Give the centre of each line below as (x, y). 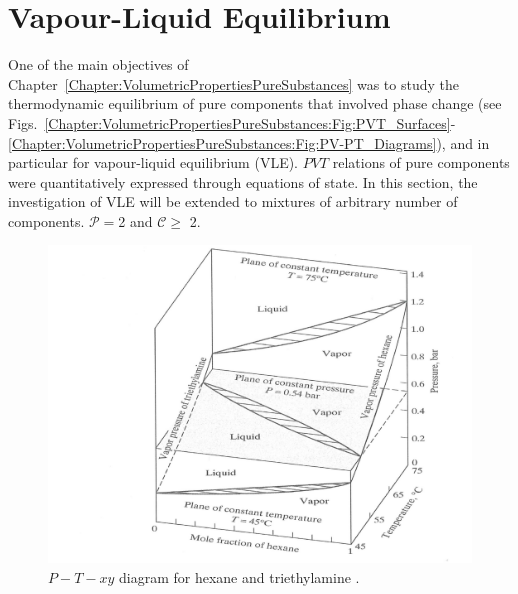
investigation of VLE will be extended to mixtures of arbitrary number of (233, 201)
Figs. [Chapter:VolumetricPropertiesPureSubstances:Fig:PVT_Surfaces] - (232, 122)
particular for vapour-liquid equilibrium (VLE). (153, 162)
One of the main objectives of (98, 64)
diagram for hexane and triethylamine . (239, 577)
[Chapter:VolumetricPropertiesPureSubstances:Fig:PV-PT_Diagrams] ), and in (249, 142)
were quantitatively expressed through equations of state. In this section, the (243, 181)
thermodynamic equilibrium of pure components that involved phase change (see (255, 103)
